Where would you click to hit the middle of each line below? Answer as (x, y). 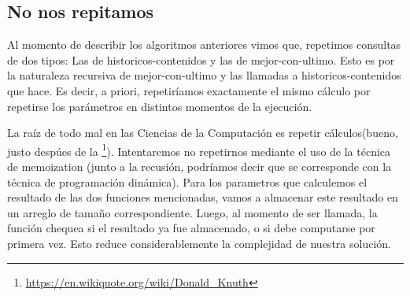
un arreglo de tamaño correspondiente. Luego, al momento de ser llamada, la (192, 212)
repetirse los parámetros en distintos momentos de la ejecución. (160, 106)
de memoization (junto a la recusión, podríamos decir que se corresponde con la (199, 166)
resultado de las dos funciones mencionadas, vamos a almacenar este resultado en (203, 197)
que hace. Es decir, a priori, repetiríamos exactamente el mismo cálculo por (189, 90)
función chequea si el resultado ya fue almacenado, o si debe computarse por (191, 228)
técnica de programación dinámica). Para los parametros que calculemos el (187, 181)
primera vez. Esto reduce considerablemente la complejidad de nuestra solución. (199, 243)
